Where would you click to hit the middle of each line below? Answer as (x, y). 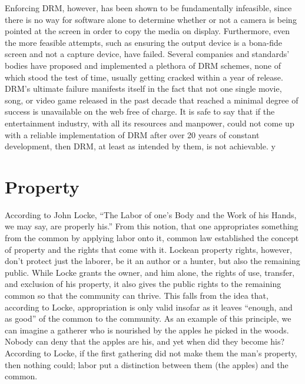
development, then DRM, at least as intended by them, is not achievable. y (140, 146)
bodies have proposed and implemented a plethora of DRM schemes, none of (143, 65)
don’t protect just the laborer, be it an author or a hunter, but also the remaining (152, 261)
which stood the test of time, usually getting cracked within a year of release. (144, 77)
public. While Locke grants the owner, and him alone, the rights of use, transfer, (150, 272)
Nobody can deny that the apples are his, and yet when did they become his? (145, 341)
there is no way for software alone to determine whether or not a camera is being (151, 19)
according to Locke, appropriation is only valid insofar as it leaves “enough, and (149, 307)
